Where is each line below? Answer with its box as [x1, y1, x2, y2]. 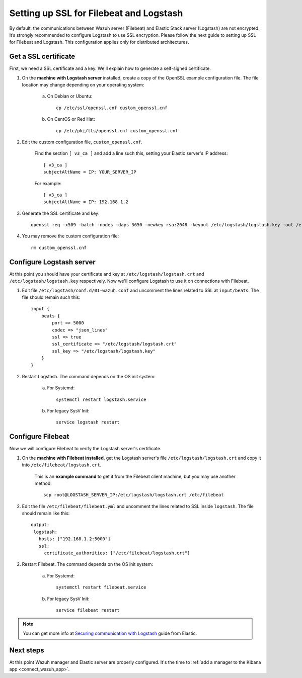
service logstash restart [56, 419, 120, 425]
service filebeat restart [56, 607, 120, 613]
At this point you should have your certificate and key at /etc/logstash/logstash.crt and [9, 271, 204, 277]
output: [31, 522, 50, 528]
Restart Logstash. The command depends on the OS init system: [22, 373, 156, 379]
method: [34, 480, 52, 486]
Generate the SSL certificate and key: [22, 210, 100, 216]
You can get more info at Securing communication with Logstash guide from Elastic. [23, 630, 197, 636]
